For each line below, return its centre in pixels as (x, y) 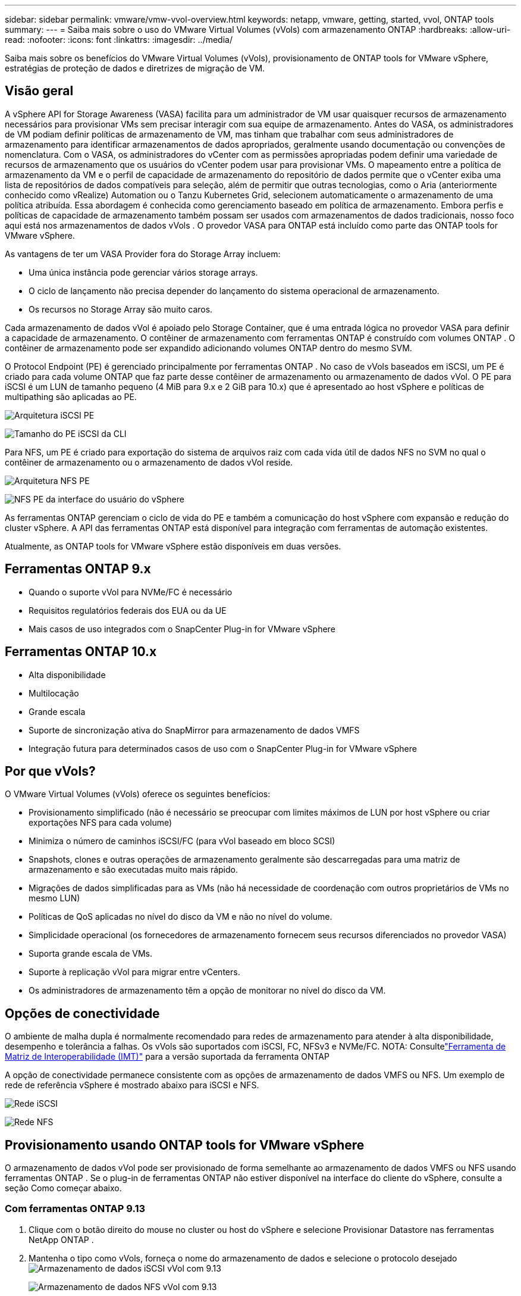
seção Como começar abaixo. (63, 1188)
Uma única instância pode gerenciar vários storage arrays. (143, 272)
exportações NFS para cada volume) (101, 823)
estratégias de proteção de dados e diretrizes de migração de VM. (135, 68)
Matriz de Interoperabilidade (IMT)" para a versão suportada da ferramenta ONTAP (167, 1057)
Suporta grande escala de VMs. (90, 954)
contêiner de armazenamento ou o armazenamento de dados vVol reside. (149, 462)
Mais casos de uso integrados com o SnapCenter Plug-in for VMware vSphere (182, 629)
